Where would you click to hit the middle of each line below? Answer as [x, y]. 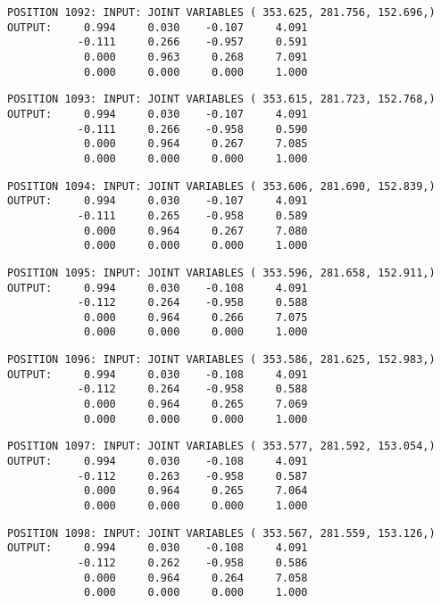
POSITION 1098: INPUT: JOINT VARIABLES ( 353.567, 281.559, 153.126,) [221, 533]
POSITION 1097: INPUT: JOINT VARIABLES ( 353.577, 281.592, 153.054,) [221, 446]
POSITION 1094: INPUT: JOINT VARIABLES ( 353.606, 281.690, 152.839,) [221, 186]
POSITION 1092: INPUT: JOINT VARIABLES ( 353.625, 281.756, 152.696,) [221, 12]
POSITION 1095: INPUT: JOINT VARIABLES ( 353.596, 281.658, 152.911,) [221, 273]
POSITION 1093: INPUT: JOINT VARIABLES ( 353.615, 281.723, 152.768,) [221, 99]
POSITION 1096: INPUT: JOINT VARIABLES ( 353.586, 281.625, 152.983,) [221, 360]
